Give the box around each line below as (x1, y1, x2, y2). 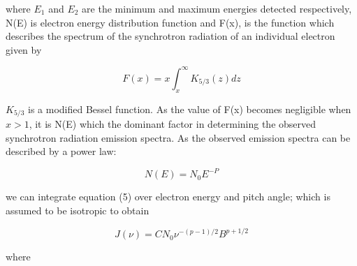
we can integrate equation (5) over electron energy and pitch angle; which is (6, 189, 330, 204)
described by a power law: (6, 144, 117, 158)
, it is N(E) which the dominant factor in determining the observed (29, 117, 316, 131)
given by (6, 42, 42, 57)
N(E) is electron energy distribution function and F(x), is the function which (6, 15, 335, 29)
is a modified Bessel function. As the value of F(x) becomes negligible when (28, 101, 351, 116)
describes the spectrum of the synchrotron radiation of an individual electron (6, 29, 335, 43)
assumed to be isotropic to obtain (6, 203, 150, 217)
